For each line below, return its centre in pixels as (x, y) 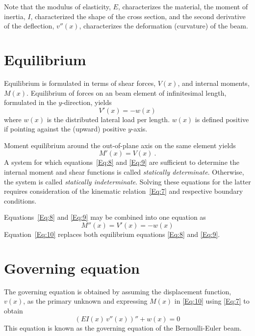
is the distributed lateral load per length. (108, 119)
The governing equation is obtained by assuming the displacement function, (118, 291)
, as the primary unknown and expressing (85, 301)
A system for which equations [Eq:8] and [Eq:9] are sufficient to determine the (122, 162)
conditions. (20, 200)
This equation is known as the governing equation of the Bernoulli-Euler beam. (123, 327)
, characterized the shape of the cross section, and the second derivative (138, 16)
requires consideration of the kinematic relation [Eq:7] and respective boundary (124, 191)
